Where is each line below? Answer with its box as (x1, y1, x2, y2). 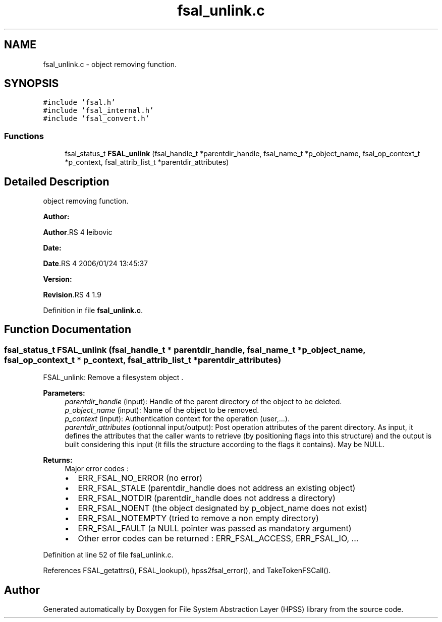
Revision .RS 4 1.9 (43, 290, 101, 299)
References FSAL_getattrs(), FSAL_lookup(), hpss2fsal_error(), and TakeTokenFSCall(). (43, 566, 331, 575)
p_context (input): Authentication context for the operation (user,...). (65, 414, 290, 423)
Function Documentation (4, 323, 131, 336)
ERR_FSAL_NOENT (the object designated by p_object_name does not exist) (78, 503, 367, 514)
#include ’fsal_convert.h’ (43, 114, 150, 123)
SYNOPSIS (4, 77, 59, 90)
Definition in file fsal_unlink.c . (43, 306, 143, 315)
